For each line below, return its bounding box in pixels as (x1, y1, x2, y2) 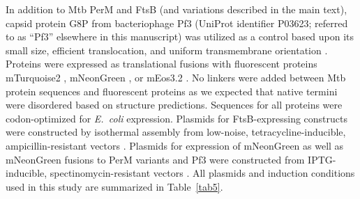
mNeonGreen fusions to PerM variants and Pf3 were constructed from (6, 152, 305, 166)
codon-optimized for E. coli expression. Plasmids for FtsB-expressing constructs (6, 111, 348, 125)
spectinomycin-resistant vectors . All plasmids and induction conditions (50, 166, 355, 180)
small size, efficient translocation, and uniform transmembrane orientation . (6, 42, 328, 57)
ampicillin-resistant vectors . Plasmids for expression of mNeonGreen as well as (6, 138, 344, 152)
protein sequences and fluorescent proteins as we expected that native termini (6, 83, 338, 98)
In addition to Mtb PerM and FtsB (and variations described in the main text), (6, 2, 347, 16)
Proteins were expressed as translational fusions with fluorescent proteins (6, 56, 317, 71)
